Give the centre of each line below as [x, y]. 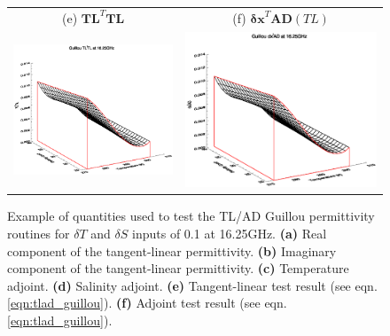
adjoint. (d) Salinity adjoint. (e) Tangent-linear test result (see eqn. [192, 285]
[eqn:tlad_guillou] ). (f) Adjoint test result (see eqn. [147, 303]
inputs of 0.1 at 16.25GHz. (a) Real [230, 234]
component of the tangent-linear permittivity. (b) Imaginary [172, 250]
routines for [39, 234]
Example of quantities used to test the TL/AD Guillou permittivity [191, 216]
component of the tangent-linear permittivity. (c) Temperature [178, 268]
